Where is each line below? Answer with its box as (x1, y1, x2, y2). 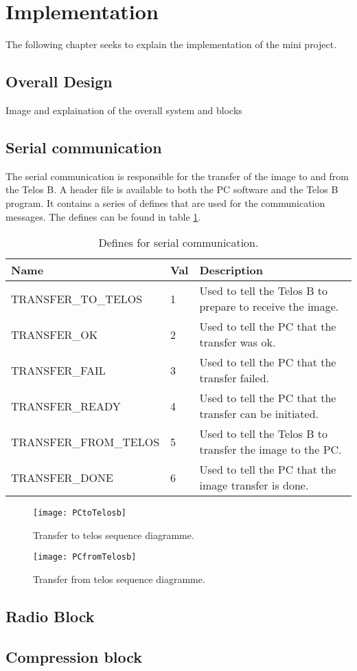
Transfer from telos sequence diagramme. (33, 572, 205, 586)
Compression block (5, 646, 143, 667)
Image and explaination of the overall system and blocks (5, 102, 242, 117)
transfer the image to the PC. (199, 441, 342, 458)
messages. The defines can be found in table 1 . (5, 209, 201, 223)
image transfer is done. (199, 477, 309, 494)
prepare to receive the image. (199, 298, 339, 315)
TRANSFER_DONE (11, 469, 113, 485)
